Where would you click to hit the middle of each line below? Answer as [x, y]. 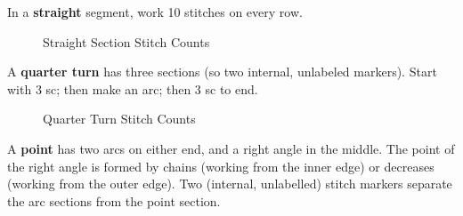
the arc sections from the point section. [114, 200]
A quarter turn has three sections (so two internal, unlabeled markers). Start [222, 72]
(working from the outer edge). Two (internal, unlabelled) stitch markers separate [230, 184]
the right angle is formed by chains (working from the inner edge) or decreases [221, 166]
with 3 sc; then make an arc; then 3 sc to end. [133, 88]
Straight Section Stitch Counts [126, 41]
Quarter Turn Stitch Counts [119, 119]
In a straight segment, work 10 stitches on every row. [155, 12]
